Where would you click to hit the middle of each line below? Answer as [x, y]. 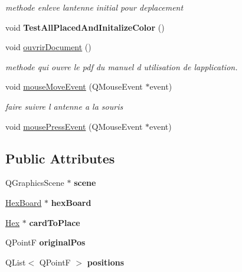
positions [106, 262]
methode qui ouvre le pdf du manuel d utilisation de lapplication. [122, 66]
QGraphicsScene [35, 183]
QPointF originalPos [45, 242]
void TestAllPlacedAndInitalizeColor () [85, 27]
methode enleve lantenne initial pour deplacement [94, 7]
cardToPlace [55, 222]
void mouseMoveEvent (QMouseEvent [74, 86]
